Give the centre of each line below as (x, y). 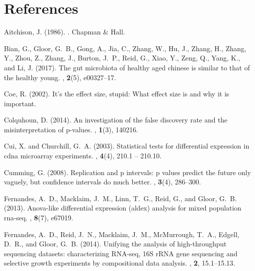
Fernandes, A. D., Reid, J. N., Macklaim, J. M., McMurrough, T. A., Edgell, (122, 234)
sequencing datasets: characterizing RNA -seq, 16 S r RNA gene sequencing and (121, 253)
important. (20, 103)
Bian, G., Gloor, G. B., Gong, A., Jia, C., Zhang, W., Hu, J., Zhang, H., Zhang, (125, 48)
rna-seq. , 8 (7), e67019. (39, 218)
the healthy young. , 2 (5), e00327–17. (60, 77)
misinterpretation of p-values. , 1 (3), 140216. (71, 129)
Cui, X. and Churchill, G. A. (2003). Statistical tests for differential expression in (127, 146)
